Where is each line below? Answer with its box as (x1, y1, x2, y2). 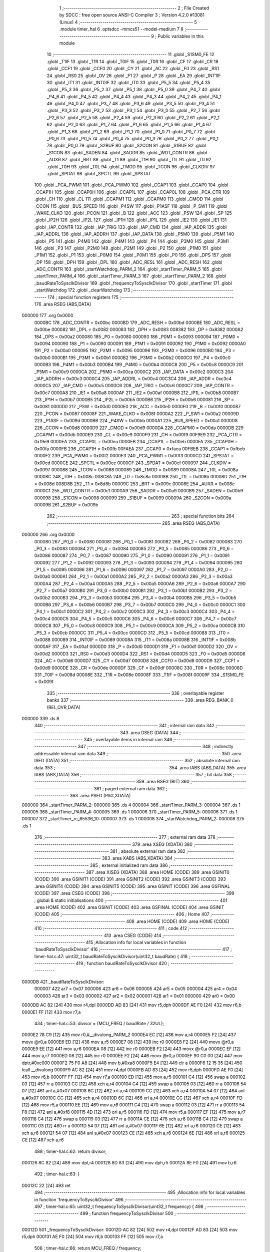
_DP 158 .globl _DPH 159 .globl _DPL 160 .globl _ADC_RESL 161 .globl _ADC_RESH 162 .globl (34, 259, 222, 265)
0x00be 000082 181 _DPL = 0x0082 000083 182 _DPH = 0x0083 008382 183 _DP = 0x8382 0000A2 (34, 327, 243, 333)
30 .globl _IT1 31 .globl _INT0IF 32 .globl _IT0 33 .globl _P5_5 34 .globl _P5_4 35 (46, 79, 210, 85)
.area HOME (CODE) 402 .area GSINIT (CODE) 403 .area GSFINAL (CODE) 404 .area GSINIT (34, 904, 224, 910)
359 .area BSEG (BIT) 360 (135, 779, 189, 785)
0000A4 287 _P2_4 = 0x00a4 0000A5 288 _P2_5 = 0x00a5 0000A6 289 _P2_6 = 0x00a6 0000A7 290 (34, 580, 246, 586)
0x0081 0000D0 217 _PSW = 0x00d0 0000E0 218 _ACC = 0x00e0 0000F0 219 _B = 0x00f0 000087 (34, 404, 241, 410)
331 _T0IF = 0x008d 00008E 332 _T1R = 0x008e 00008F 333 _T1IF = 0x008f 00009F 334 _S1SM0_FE (34, 672, 244, 678)
